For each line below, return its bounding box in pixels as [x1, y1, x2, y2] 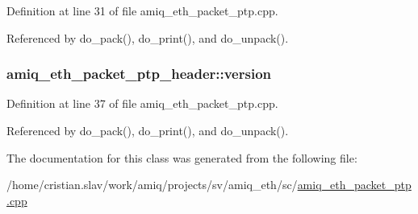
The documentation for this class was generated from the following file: [6, 149, 357, 166]
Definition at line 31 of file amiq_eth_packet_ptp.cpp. [6, 2, 278, 19]
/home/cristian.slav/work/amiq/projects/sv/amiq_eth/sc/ [6, 176, 298, 193]
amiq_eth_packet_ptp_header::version [6, 64, 271, 84]
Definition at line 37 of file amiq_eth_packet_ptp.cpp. [6, 95, 278, 112]
